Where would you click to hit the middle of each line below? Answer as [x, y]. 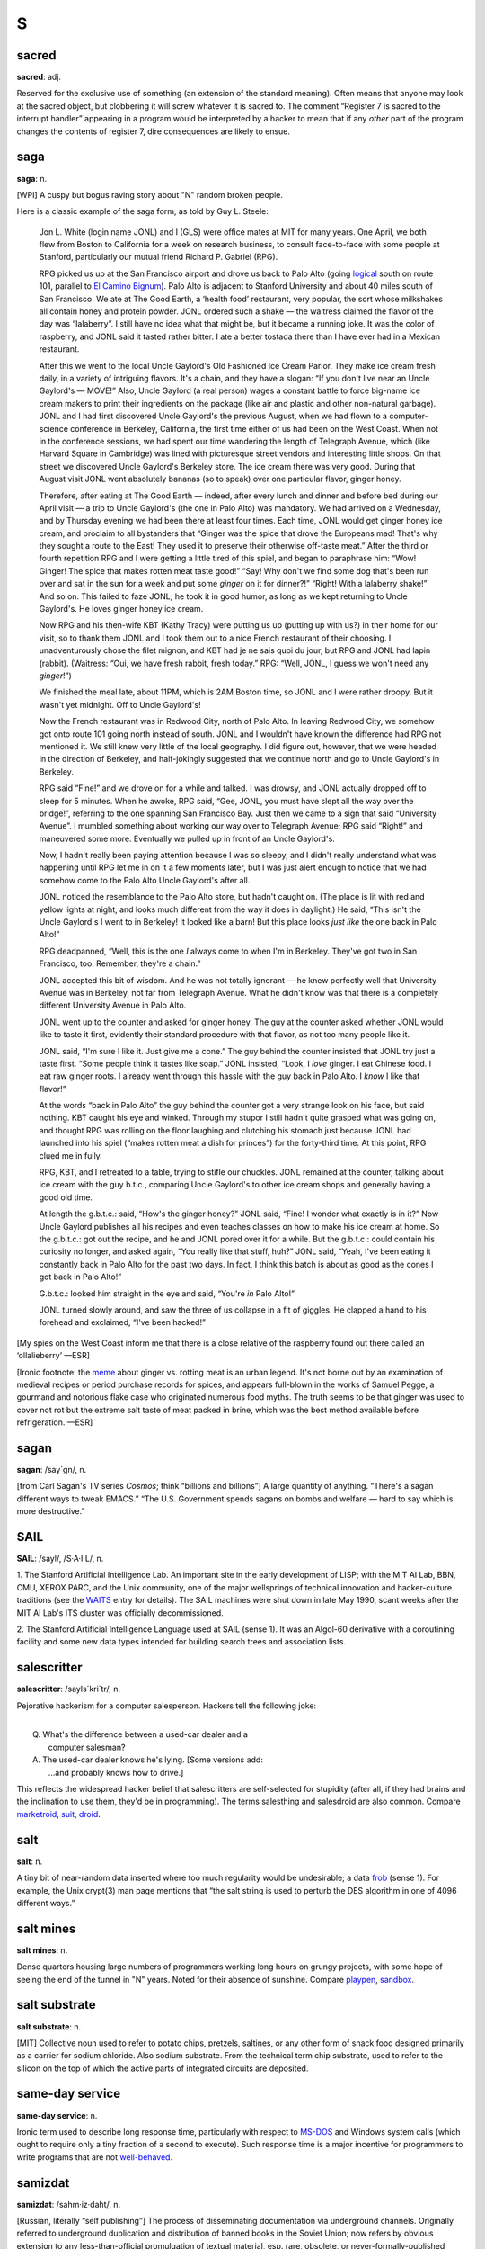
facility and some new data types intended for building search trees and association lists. [181, 1642]
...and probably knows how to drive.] [116, 1772]
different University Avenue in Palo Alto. [113, 1005]
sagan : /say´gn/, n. [52, 1469]
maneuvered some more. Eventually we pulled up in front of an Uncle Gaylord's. [187, 838]
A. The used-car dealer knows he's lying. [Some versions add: [148, 1760]
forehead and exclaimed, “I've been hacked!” [123, 1322]
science [54, 428]
